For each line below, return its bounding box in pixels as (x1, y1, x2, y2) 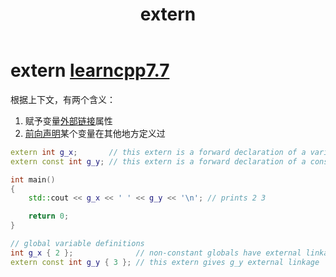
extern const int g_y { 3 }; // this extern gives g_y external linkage (10, 257, 320, 267)
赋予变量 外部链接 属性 (24, 114, 113, 127)
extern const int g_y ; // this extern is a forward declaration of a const (10, 156, 333, 167)
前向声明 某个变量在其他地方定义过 (24, 127, 166, 139)
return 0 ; (28, 211, 70, 222)
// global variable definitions (10, 239, 145, 249)
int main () (10, 174, 56, 185)
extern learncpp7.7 (10, 59, 170, 82)
